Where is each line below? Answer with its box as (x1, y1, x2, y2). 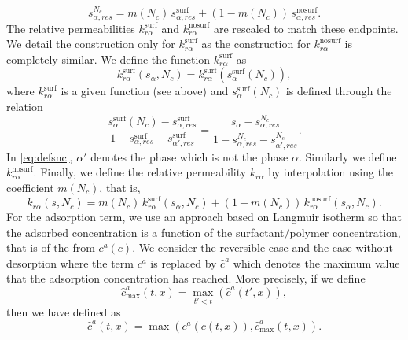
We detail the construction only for (6, 35, 175, 52)
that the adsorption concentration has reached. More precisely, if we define (6, 270, 366, 286)
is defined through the (285, 83, 392, 99)
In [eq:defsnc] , (6, 148, 73, 164)
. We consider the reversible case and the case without (132, 239, 393, 256)
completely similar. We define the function (6, 50, 211, 67)
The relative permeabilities (6, 20, 135, 36)
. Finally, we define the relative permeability (33, 164, 247, 180)
